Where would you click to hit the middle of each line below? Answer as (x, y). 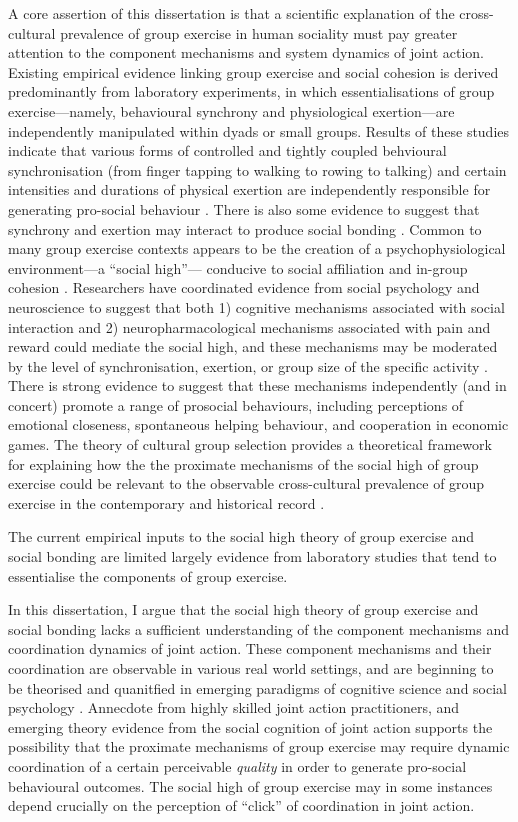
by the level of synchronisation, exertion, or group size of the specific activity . (248, 365)
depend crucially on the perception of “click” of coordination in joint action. (241, 805)
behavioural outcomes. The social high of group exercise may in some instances (250, 785)
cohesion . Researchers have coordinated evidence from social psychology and (244, 287)
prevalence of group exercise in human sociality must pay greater (259, 32)
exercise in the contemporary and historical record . (166, 502)
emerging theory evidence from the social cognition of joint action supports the (250, 726)
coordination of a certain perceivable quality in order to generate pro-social (237, 765)
